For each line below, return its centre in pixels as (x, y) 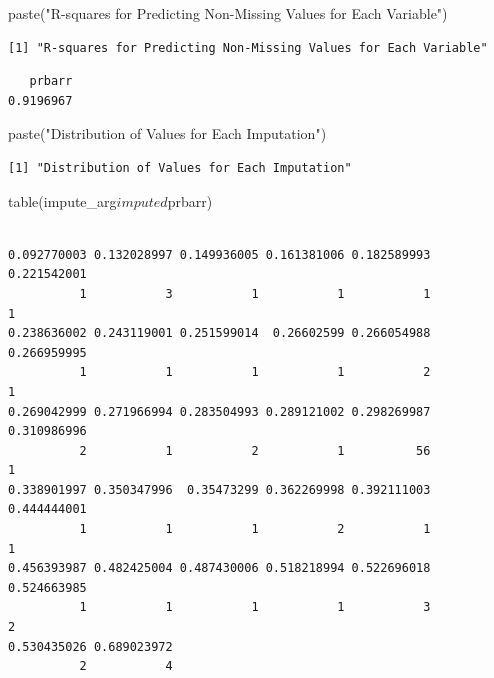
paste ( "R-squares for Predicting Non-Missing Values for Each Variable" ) (228, 13)
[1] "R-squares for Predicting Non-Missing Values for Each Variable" (248, 47)
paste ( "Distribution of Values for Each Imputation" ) (167, 133)
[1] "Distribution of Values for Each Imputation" (180, 167)
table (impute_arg (62, 200)
